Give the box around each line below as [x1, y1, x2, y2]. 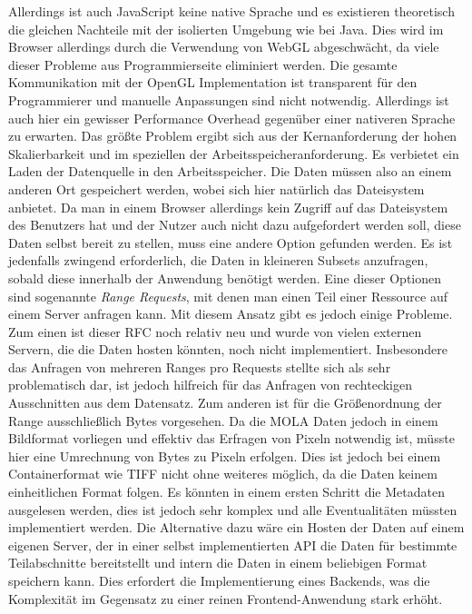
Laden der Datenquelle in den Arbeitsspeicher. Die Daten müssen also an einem [8, 162, 452, 181]
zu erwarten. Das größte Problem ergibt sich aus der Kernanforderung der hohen [8, 126, 457, 145]
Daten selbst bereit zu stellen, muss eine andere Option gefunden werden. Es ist [8, 233, 453, 252]
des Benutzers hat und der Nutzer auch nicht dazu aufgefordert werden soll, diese [8, 215, 461, 234]
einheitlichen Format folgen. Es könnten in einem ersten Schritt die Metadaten [8, 482, 445, 501]
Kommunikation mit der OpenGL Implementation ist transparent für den [8, 73, 418, 92]
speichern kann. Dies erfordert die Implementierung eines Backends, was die [8, 571, 430, 589]
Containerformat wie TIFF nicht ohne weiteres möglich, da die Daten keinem [8, 464, 438, 483]
